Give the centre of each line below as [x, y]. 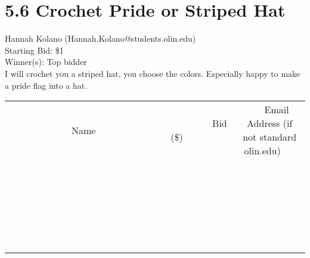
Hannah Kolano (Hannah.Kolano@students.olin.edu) [100, 38]
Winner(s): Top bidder [46, 62]
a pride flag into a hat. [46, 85]
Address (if [270, 123]
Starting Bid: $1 [34, 50]
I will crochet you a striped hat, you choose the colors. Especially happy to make [153, 73]
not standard [270, 137]
